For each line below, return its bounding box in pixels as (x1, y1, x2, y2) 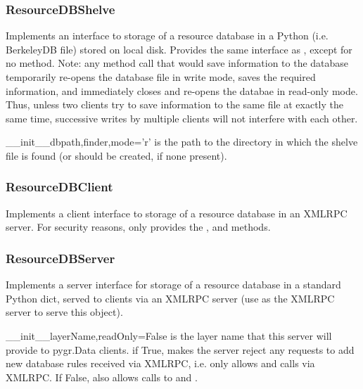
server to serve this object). (6, 305, 123, 319)
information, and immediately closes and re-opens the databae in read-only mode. (6, 83, 358, 98)
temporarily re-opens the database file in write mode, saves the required (6, 70, 316, 84)
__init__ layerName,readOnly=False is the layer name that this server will (6, 328, 332, 343)
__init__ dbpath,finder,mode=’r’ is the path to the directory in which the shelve (6, 134, 358, 149)
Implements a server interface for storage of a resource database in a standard (6, 277, 341, 292)
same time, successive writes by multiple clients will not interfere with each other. (6, 110, 358, 125)
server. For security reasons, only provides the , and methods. (6, 219, 271, 234)
